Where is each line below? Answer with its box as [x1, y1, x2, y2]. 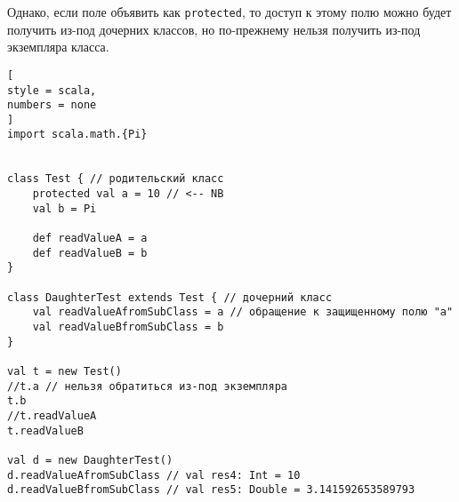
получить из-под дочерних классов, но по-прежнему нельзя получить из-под [7, 20, 421, 38]
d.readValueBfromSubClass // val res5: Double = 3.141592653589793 [7, 483, 415, 497]
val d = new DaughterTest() [7, 453, 173, 466]
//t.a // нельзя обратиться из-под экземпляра [7, 379, 287, 393]
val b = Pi [32, 202, 97, 215]
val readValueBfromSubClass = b [32, 321, 224, 333]
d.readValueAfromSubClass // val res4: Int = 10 [7, 468, 301, 482]
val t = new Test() [7, 364, 122, 378]
